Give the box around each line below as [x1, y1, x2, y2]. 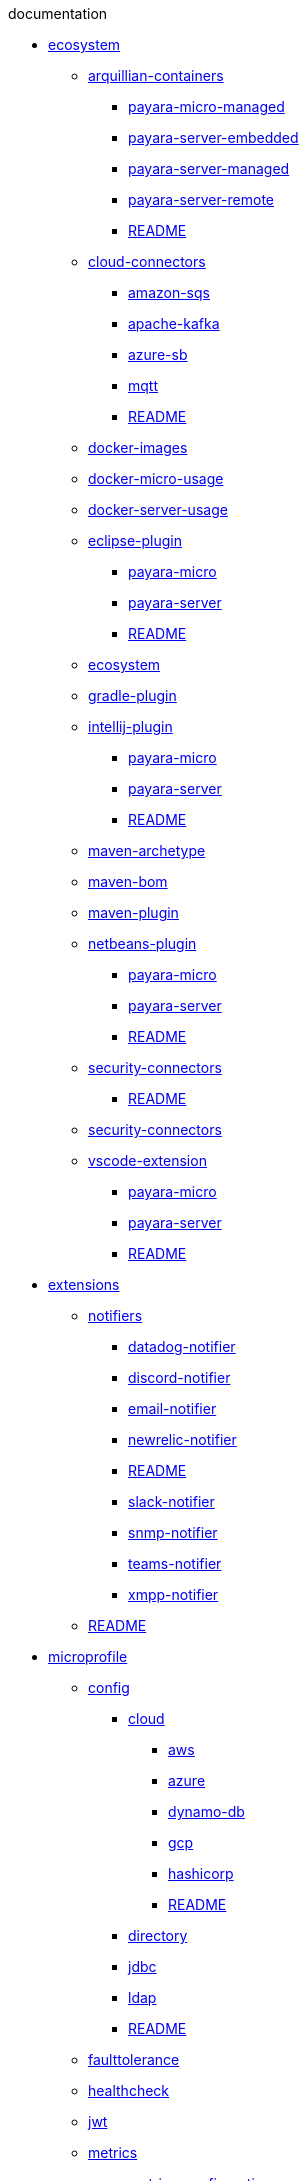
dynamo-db [168, 1803, 245, 1820]
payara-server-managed [128, 160, 290, 177]
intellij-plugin [88, 718, 173, 735]
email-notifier [128, 1400, 217, 1417]
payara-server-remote [128, 191, 275, 208]
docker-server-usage [88, 501, 228, 518]
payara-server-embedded [128, 129, 299, 146]
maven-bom [88, 873, 168, 890]
